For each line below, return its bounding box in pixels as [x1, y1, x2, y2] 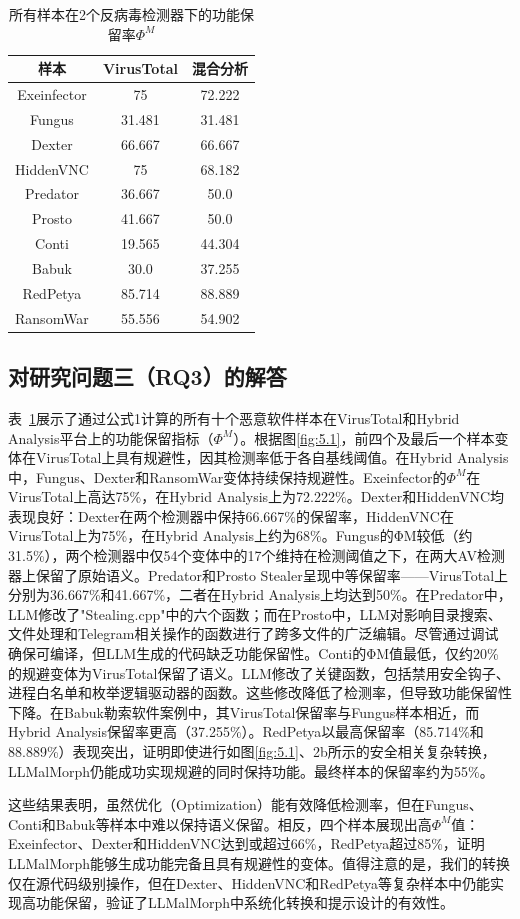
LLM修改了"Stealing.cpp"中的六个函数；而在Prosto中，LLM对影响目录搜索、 [8, 603, 502, 624]
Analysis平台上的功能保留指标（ [8, 427, 214, 448]
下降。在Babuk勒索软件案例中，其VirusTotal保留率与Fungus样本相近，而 [8, 701, 480, 722]
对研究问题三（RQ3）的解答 [8, 361, 287, 392]
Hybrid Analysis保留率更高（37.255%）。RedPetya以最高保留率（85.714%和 [8, 721, 484, 742]
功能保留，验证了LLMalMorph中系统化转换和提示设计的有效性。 [35, 892, 455, 913]
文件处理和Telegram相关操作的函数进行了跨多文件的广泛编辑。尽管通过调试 [8, 623, 499, 644]
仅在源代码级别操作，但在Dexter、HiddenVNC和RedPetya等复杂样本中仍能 [8, 872, 491, 893]
